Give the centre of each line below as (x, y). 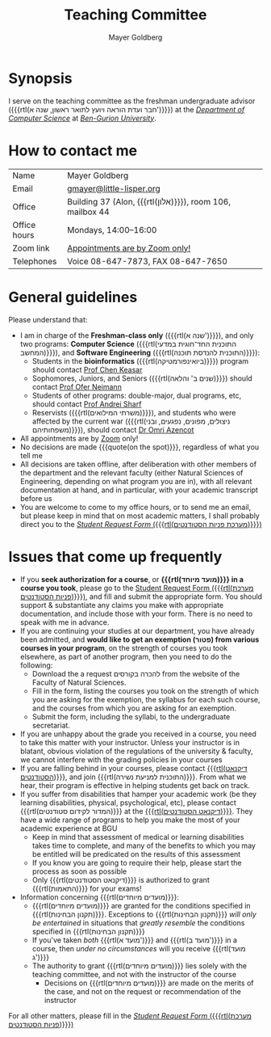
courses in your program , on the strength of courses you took (124, 647)
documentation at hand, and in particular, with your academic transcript (139, 490)
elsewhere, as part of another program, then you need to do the (126, 656)
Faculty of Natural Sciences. (79, 682)
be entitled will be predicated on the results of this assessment (136, 854)
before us (36, 498)
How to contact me (73, 150)
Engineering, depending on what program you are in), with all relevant (136, 481)
